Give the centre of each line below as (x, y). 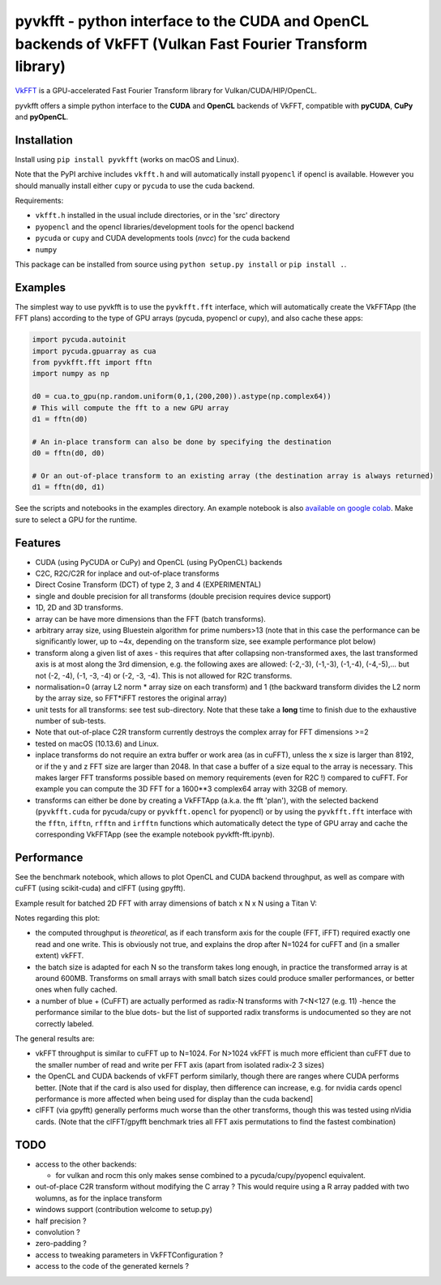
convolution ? (58, 1231)
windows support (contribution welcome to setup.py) (124, 1210)
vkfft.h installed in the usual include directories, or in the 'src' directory (158, 216)
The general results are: (55, 1039)
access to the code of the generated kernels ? (112, 1266)
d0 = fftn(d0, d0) (69, 453)
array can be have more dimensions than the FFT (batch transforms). (151, 619)
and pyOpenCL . (42, 117)
